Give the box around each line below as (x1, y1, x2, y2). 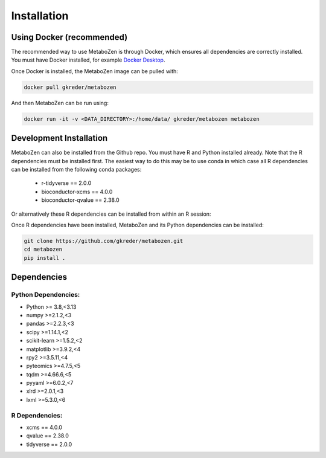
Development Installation (11, 133, 108, 143)
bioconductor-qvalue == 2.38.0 (41, 196, 120, 204)
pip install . (24, 254, 66, 261)
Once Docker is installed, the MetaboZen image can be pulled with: (11, 67, 178, 75)
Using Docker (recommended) (11, 32, 128, 42)
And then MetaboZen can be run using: (11, 99, 109, 106)
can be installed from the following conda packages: (11, 166, 142, 173)
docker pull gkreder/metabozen (24, 83, 117, 91)
